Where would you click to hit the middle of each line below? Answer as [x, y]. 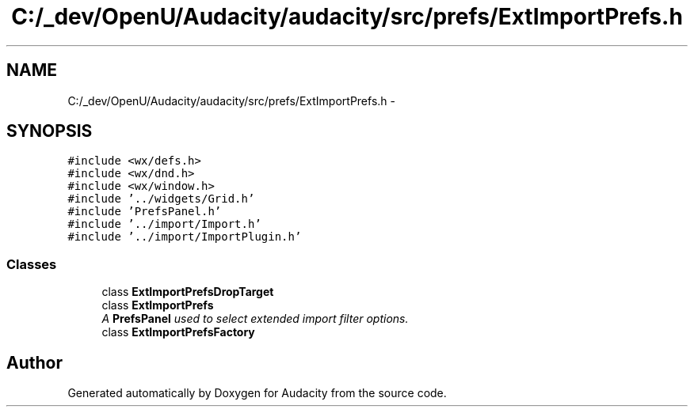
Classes [32, 264]
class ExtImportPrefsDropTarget [188, 292]
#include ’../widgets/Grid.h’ [161, 199]
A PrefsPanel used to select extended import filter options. [255, 319]
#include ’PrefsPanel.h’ [145, 212]
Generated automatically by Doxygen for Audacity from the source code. [257, 393]
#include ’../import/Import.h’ [164, 224]
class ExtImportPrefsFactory [178, 332]
